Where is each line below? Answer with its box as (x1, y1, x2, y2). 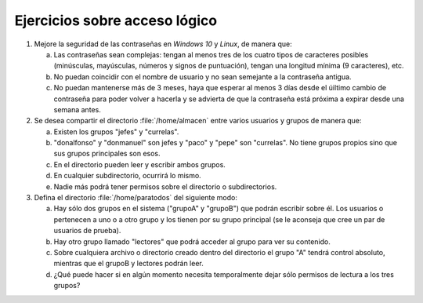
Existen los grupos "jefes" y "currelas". (53, 126, 179, 137)
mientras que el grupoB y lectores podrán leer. (53, 259, 204, 268)
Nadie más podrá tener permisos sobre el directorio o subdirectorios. (53, 181, 277, 192)
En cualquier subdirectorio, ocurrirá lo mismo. (53, 171, 201, 181)
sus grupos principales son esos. (53, 149, 161, 159)
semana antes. (53, 104, 101, 114)
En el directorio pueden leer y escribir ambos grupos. (53, 159, 226, 169)
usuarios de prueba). (53, 226, 121, 235)
